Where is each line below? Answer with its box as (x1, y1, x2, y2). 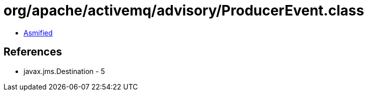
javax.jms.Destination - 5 (24, 66, 105, 75)
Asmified (24, 28, 53, 37)
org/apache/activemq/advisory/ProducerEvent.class (4, 2, 364, 19)
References (4, 45, 62, 58)
